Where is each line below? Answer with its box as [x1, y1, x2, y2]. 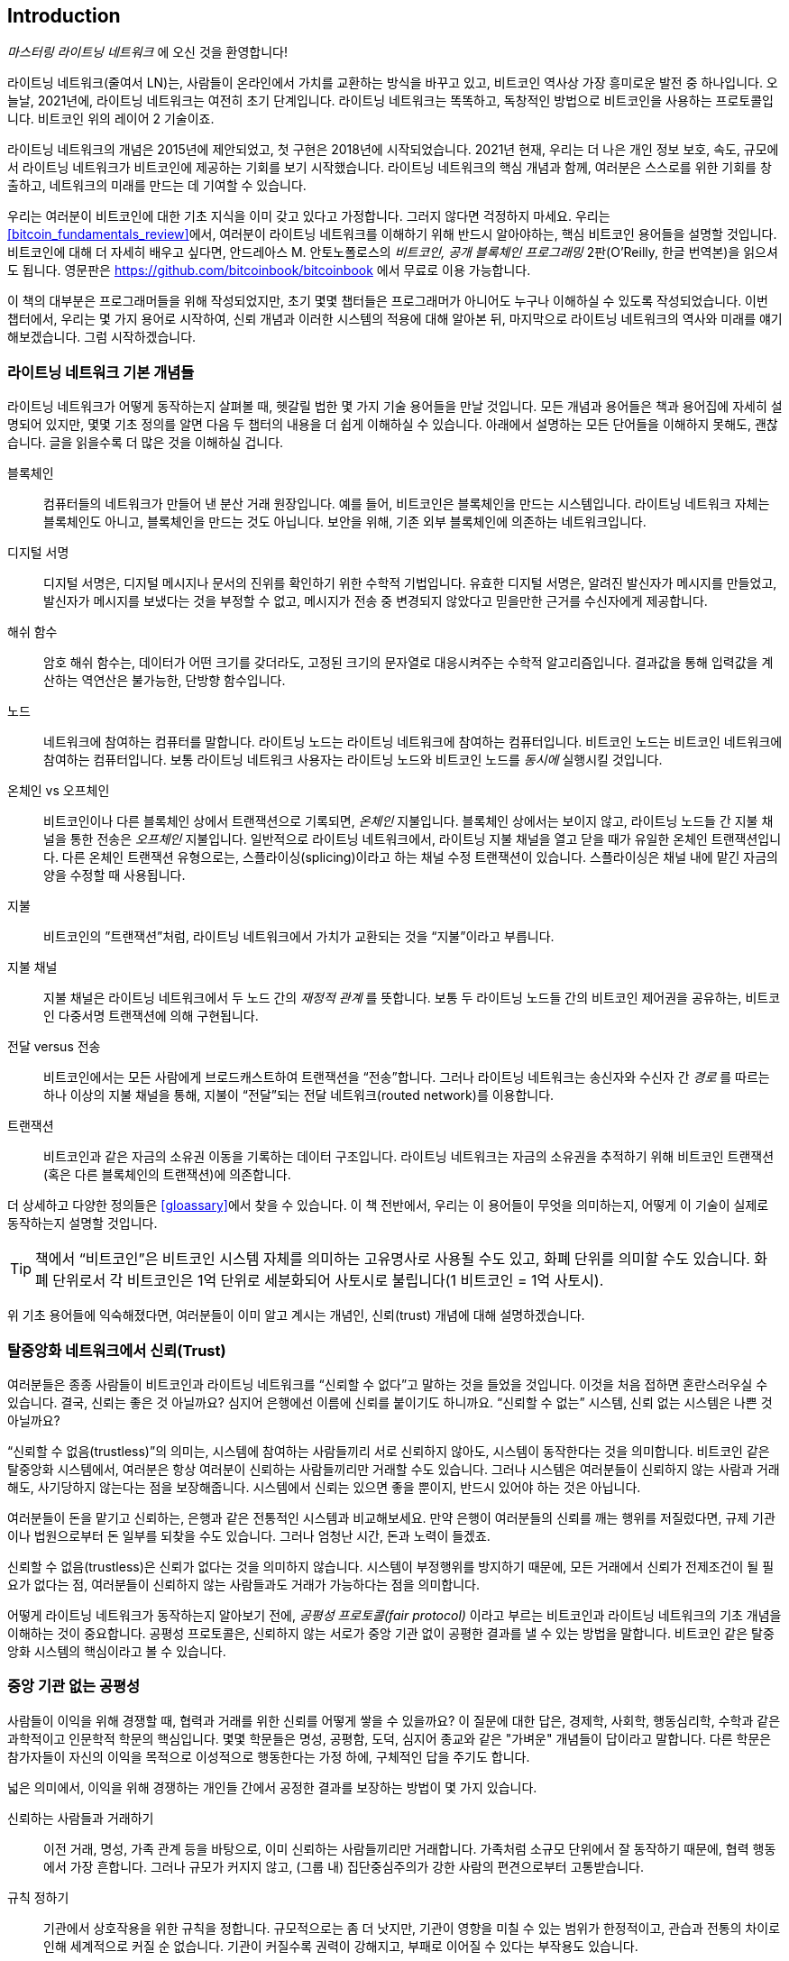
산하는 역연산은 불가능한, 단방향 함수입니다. [43, 673, 286, 689]
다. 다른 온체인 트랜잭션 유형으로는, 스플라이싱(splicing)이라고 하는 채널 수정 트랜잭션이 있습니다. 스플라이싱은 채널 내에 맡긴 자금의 [43, 849, 779, 866]
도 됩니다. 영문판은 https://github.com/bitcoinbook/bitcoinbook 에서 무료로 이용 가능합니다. [7, 262, 531, 279]
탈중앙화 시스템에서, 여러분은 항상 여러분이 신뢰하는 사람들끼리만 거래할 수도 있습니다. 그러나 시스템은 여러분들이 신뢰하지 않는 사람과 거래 [7, 1461, 780, 1477]
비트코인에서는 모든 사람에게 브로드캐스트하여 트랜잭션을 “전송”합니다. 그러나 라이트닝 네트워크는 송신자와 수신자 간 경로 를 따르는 [43, 1069, 770, 1086]
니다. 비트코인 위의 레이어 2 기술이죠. [7, 111, 215, 127]
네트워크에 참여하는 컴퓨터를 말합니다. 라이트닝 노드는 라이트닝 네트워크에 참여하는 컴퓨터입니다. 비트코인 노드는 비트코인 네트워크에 [43, 734, 783, 750]
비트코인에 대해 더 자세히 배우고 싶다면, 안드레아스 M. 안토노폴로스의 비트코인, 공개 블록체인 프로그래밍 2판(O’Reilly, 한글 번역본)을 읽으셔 [7, 244, 778, 261]
